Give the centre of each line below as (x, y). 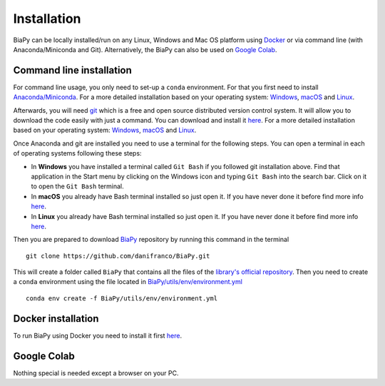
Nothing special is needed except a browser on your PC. (96, 373)
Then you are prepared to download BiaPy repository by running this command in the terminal (151, 240)
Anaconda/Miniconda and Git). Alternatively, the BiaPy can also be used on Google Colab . (145, 49)
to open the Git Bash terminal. (77, 186)
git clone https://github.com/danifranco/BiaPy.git (118, 256)
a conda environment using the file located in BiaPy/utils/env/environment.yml (128, 282)
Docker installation (56, 319)
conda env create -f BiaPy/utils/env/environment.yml (122, 298)
